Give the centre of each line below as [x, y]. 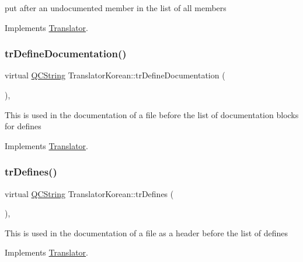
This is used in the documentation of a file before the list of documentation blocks [152, 114]
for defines [23, 126]
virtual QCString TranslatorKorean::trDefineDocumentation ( [115, 75]
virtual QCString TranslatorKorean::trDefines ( [89, 193]
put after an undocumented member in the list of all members [116, 8]
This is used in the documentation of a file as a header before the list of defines [147, 232]
